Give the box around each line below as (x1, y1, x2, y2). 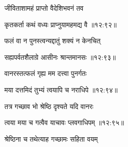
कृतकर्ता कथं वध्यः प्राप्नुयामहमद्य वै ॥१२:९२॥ (4, 19, 117, 29)
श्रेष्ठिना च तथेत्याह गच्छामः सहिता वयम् (4, 133, 98, 144)
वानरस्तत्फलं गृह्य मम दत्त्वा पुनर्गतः (4, 68, 87, 78)
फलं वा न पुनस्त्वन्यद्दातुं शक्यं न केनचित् (4, 36, 101, 46)
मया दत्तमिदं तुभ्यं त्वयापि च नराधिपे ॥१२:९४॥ (4, 84, 118, 94)
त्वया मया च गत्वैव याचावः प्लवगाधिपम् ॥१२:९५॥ (4, 117, 124, 128)
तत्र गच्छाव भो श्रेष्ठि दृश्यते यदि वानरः (4, 101, 93, 111)
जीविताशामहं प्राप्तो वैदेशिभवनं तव (4, 3, 84, 13)
